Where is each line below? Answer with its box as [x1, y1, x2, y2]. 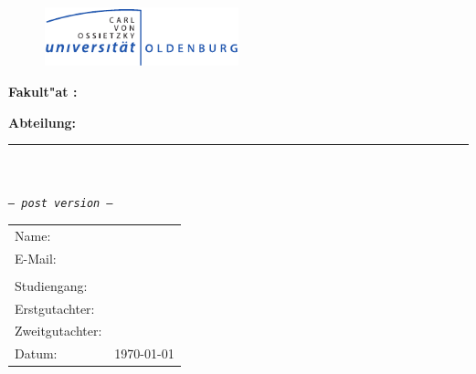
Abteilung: [8, 112, 77, 131]
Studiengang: [15, 275, 88, 295]
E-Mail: [15, 248, 57, 267]
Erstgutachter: [15, 298, 95, 317]
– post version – [8, 197, 113, 211]
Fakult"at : [8, 82, 78, 101]
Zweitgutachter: [15, 321, 102, 340]
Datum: [15, 344, 58, 363]
